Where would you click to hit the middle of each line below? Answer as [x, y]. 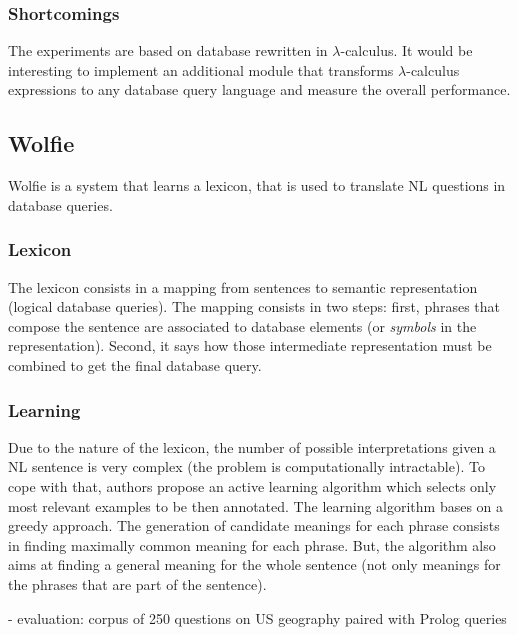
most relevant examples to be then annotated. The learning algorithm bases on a [256, 505]
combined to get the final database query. [135, 364]
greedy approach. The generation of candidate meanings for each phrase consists [254, 525]
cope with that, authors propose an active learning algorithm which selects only [252, 485]
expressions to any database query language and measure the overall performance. [259, 89]
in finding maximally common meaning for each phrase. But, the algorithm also [252, 544]
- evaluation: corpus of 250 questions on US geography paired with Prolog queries [257, 617]
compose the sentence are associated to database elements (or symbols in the [242, 325]
